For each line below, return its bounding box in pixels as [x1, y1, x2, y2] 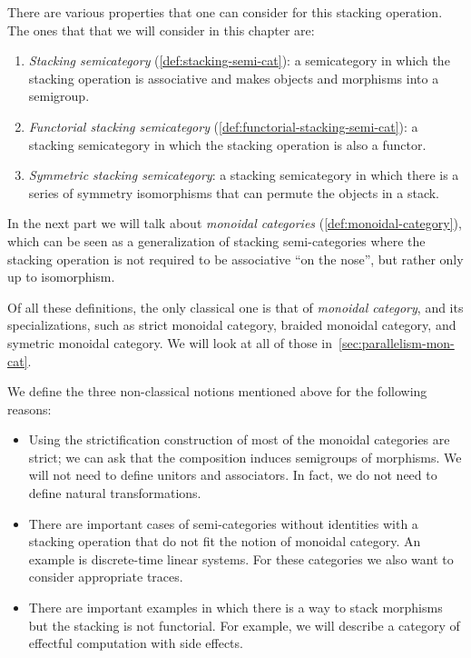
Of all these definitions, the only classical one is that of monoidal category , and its [7, 297, 464, 316]
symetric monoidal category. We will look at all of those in [7, 333, 333, 352]
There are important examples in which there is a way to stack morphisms [28, 598, 443, 617]
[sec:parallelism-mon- [339, 333, 455, 352]
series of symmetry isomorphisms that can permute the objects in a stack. [28, 183, 440, 202]
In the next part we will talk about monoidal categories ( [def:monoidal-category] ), [7, 214, 462, 233]
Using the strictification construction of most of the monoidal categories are [28, 430, 450, 449]
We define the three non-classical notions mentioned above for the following [7, 382, 427, 401]
